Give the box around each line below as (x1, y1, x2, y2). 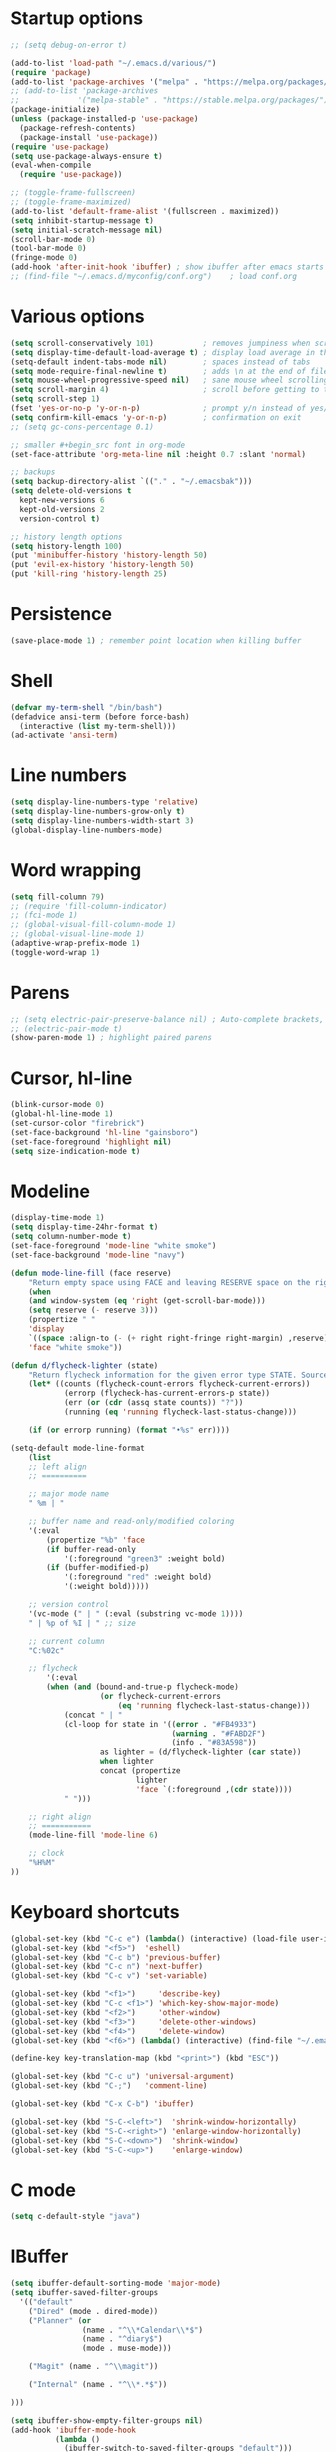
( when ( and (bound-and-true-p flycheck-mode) (46, 1682, 240, 1692)
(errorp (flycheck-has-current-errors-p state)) (63, 1388, 271, 1399)
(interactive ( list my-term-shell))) (19, 721, 177, 731)
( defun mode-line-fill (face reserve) (10, 1268, 172, 1278)
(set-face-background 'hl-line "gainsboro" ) (10, 1127, 199, 1137)
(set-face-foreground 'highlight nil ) (10, 1137, 172, 1147)
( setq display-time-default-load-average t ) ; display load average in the (10, 347, 333, 357)
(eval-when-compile (10, 160, 92, 171)
